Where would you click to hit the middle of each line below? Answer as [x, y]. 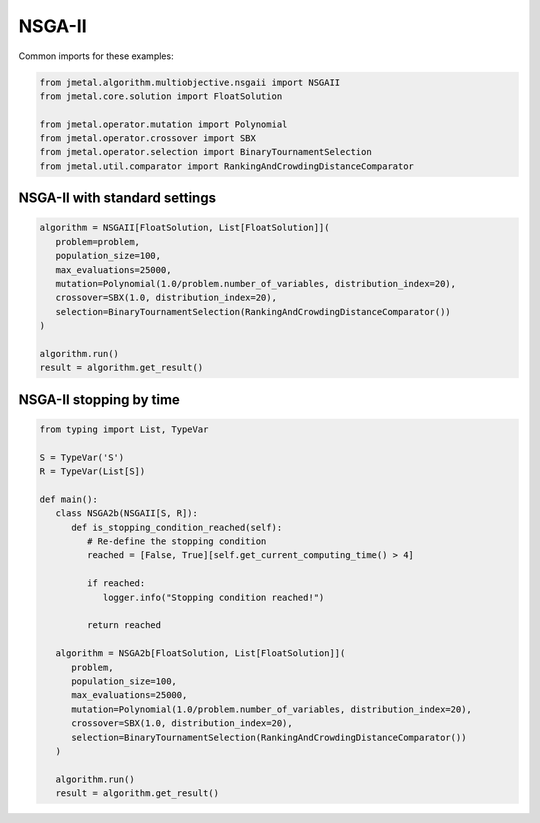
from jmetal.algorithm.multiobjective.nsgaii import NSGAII [190, 82]
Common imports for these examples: [96, 56]
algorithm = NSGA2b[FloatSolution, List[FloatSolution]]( [200, 653]
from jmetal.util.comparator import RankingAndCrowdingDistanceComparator [227, 166]
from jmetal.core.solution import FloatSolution [161, 96]
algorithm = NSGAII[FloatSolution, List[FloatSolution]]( [184, 228]
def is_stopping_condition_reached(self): [177, 527]
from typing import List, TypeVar [124, 429]
